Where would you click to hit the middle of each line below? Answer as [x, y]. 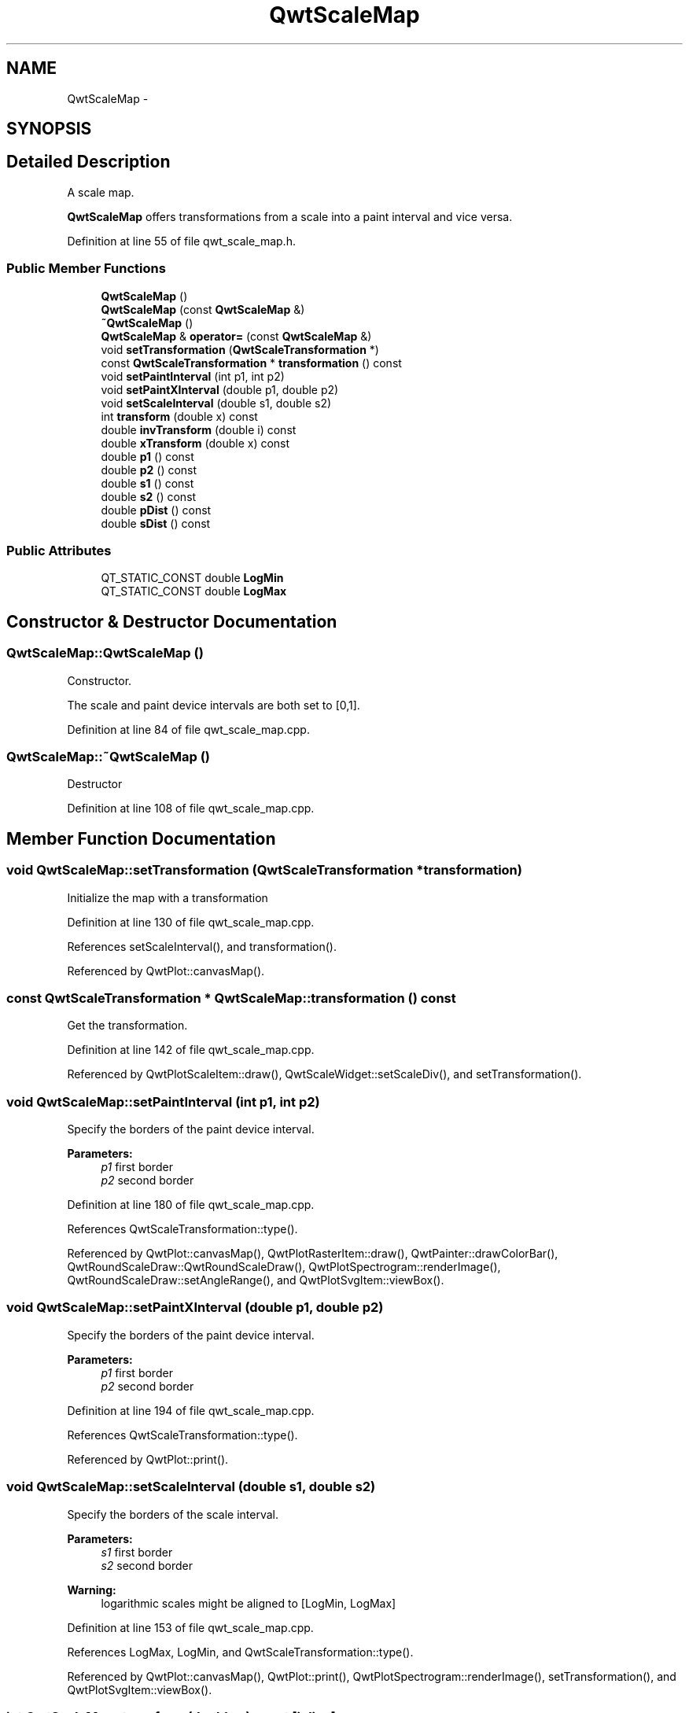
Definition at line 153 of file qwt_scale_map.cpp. [190, 1627]
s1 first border [137, 1552]
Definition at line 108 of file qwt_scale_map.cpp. [191, 809]
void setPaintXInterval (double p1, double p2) [220, 389]
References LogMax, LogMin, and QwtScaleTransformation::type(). [240, 1652]
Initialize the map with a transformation [168, 897]
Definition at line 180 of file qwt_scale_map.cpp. [191, 1205]
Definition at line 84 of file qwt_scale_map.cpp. [188, 729]
